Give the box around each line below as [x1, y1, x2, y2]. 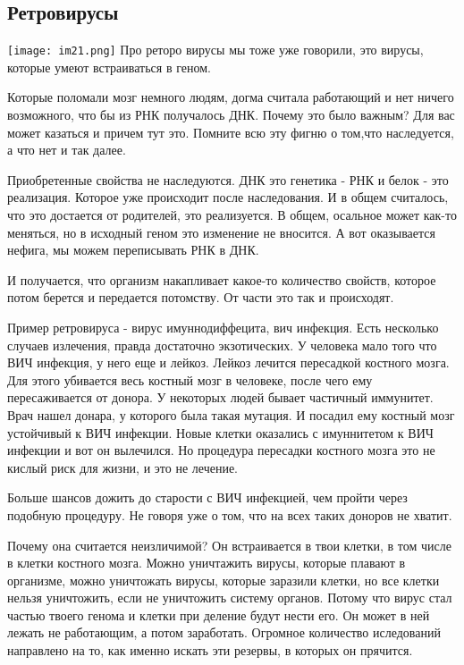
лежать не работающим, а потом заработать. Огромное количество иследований [7, 623, 441, 642]
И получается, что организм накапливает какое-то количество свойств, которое [7, 270, 436, 289]
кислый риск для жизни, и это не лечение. [7, 458, 238, 476]
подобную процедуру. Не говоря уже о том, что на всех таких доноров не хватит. [7, 505, 452, 524]
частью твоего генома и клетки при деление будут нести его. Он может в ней [7, 605, 430, 624]
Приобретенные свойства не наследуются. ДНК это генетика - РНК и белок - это [7, 170, 449, 189]
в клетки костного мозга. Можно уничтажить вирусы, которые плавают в [7, 553, 406, 572]
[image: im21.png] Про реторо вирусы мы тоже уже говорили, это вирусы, [7, 40, 424, 59]
